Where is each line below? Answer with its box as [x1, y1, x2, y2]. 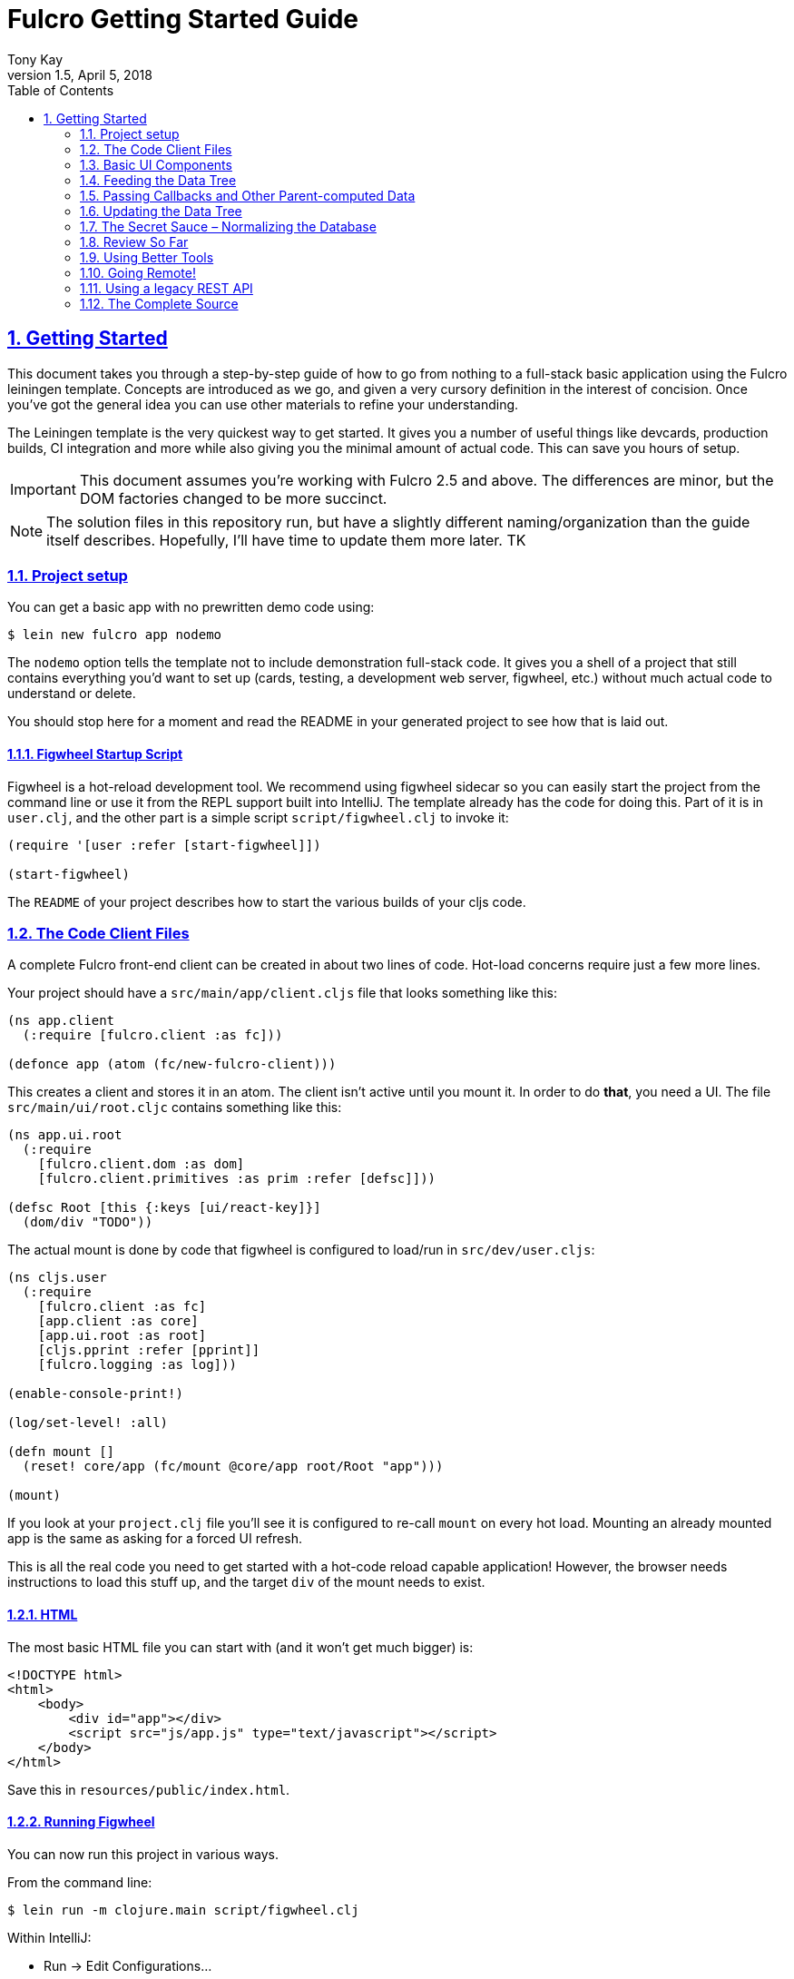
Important [10, 479, 76, 498]
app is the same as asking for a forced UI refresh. [7, 1531, 302, 1547]
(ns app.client [7, 1013, 115, 1029]
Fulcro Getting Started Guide [7, 4, 358, 34]
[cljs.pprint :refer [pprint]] [37, 1343, 260, 1358]
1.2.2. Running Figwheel [7, 1814, 155, 1830]
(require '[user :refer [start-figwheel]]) [7, 837, 321, 852]
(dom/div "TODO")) [22, 1215, 153, 1230]
